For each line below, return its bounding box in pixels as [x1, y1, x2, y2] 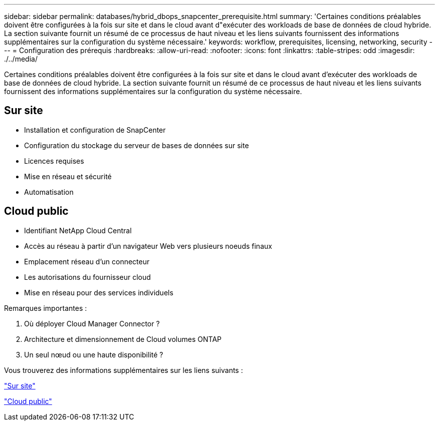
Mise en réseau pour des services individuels [24, 288, 173, 297]
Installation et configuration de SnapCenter [24, 125, 166, 134]
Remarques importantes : [4, 303, 87, 312]
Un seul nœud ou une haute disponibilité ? [24, 350, 163, 359]
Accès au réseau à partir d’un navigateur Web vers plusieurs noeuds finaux [24, 241, 272, 250]
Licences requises [24, 156, 84, 165]
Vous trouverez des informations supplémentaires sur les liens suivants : [4, 365, 243, 374]
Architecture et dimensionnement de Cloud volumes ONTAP [24, 334, 222, 343]
